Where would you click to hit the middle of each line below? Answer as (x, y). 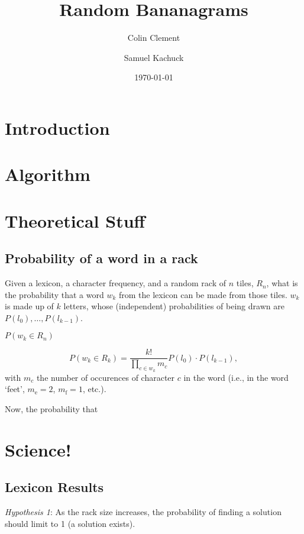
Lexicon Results (54, 487)
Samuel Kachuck (154, 57)
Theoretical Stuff (75, 220)
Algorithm (48, 174)
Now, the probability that (51, 408)
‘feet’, (15, 389)
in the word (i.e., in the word (236, 377)
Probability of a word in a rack (101, 258)
